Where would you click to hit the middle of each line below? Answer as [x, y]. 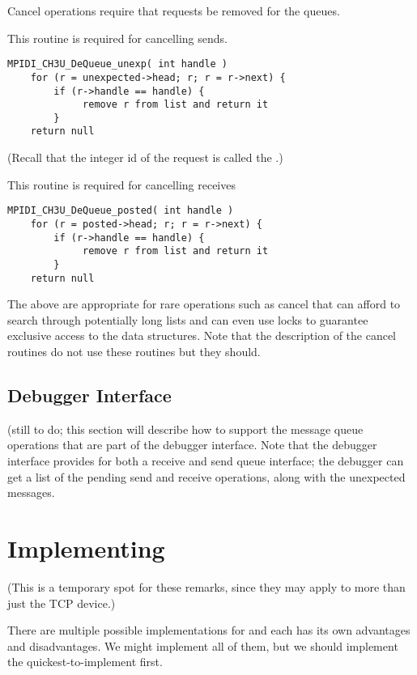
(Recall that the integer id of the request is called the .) [145, 157]
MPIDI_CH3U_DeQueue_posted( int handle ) [121, 211]
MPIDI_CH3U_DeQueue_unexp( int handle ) [118, 64]
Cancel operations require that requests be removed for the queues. [174, 11]
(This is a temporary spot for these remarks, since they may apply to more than [206, 586]
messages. [31, 492]
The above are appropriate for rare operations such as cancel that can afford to [204, 304]
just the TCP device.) [62, 603]
